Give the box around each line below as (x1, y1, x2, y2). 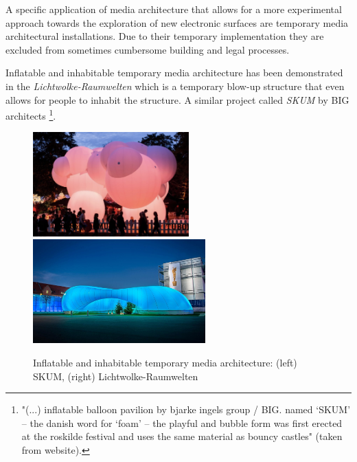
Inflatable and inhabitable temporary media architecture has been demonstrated (5, 65, 343, 80)
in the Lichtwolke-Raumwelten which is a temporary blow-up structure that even (5, 78, 345, 93)
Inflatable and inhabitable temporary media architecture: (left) (33, 355, 297, 369)
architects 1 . (5, 107, 56, 122)
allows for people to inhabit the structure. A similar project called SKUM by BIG (5, 92, 349, 107)
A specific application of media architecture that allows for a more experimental (5, 2, 342, 16)
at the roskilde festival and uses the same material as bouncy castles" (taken (21, 429, 343, 443)
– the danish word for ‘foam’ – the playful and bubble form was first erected (21, 415, 343, 430)
